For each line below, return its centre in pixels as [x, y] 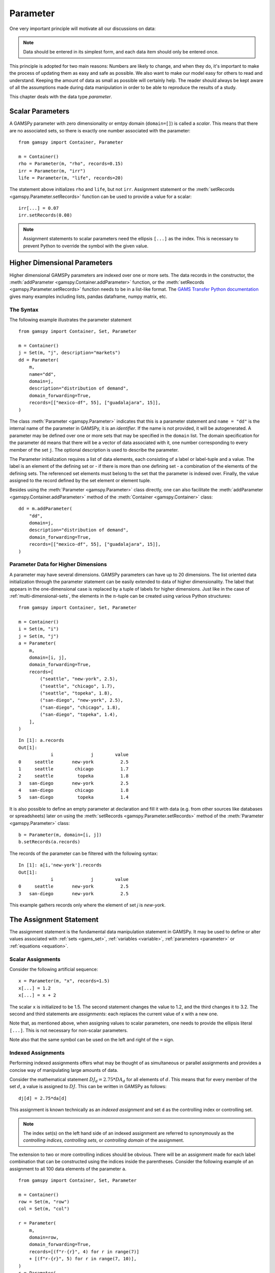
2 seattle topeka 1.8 [74, 776]
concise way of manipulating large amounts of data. [64, 1070]
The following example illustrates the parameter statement [71, 320]
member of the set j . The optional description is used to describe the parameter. [94, 450]
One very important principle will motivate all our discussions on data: [82, 29]
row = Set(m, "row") [44, 1202]
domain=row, [44, 1238]
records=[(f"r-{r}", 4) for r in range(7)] [84, 1252]
